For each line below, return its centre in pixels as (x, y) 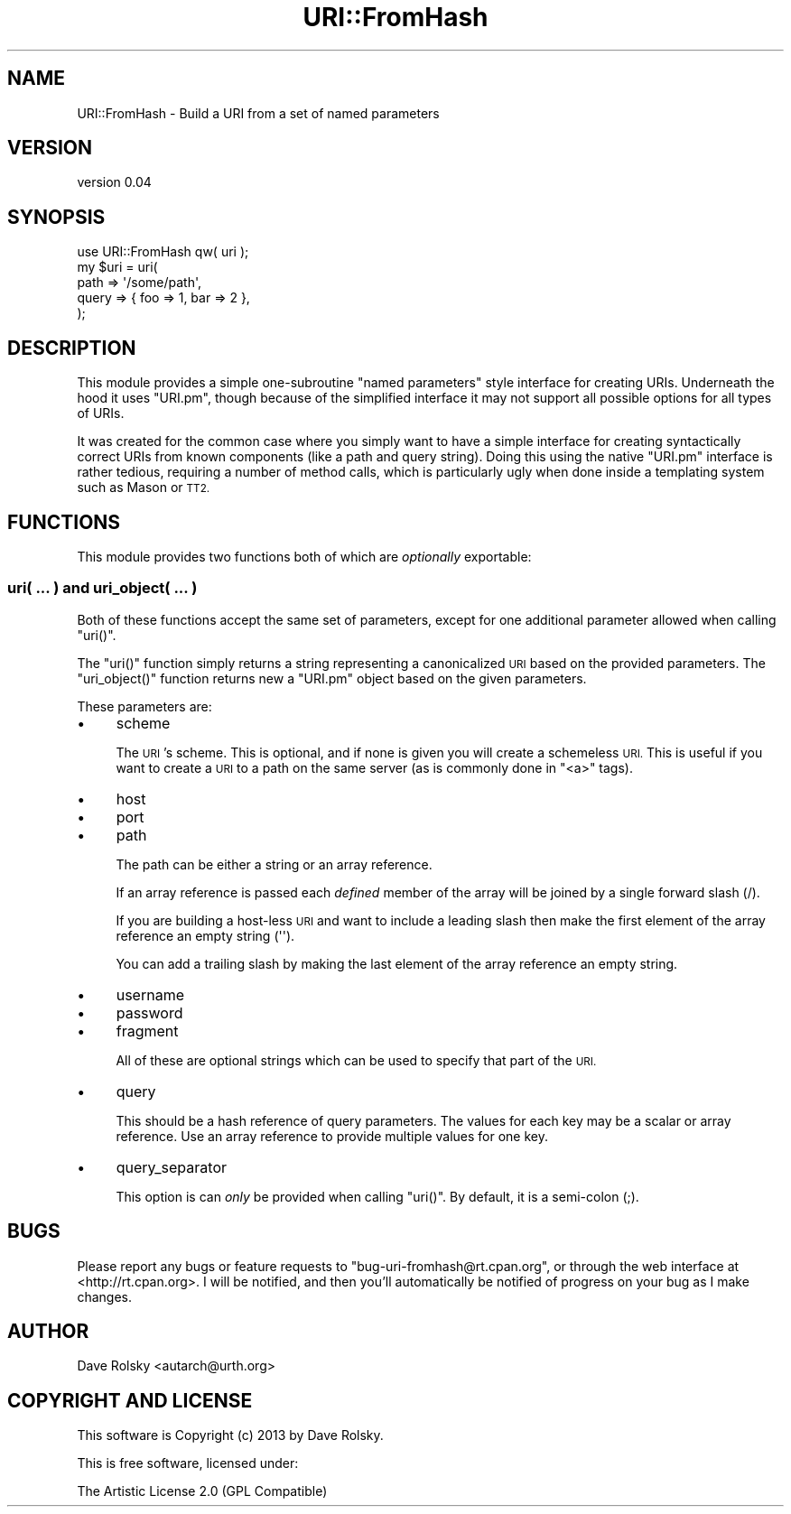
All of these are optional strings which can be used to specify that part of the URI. (356, 1060)
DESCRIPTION (72, 348)
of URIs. (101, 413)
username (150, 994)
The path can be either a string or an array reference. (274, 864)
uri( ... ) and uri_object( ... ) (102, 588)
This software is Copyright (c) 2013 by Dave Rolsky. (230, 1435)
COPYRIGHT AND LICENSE (130, 1400)
